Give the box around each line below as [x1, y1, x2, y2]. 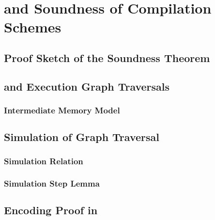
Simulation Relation [4, 155, 83, 167]
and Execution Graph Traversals [4, 79, 170, 94]
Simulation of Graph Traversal [4, 129, 159, 144]
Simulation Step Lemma [4, 177, 100, 189]
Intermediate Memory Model [4, 104, 120, 116]
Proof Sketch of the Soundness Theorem [4, 50, 210, 65]
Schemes [4, 17, 61, 37]
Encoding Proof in [4, 202, 98, 217]
